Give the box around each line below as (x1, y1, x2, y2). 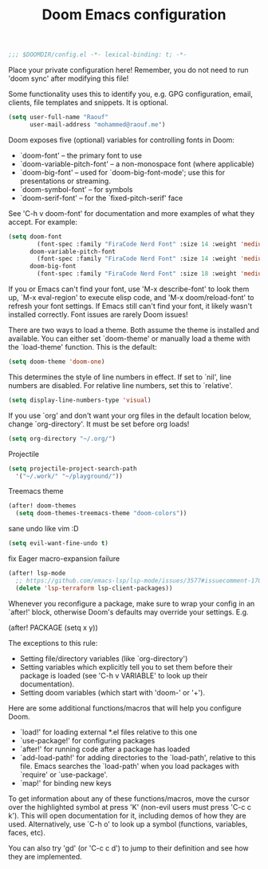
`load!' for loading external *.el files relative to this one (19, 727, 198, 737)
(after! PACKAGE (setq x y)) (8, 623, 98, 632)
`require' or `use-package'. (19, 770, 108, 779)
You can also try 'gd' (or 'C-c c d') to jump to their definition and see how (8, 843, 249, 853)
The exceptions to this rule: (8, 638, 98, 647)
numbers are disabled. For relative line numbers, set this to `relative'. (8, 380, 233, 390)
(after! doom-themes (8, 502, 77, 510)
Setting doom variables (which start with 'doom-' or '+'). (19, 687, 206, 697)
